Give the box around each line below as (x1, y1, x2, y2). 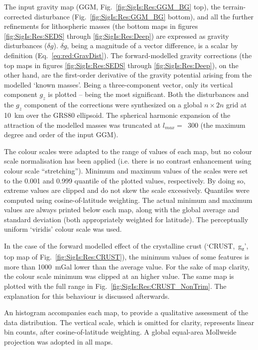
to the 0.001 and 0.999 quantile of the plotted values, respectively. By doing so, (4, 175, 246, 185)
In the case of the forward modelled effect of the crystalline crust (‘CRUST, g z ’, (4, 241, 249, 252)
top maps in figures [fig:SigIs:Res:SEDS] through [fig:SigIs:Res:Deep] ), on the (4, 60, 239, 70)
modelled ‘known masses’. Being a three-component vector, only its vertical (4, 79, 233, 89)
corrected (4, 11, 32, 21)
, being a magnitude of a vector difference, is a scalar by (67, 40, 238, 51)
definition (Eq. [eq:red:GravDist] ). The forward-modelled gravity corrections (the (4, 50, 252, 60)
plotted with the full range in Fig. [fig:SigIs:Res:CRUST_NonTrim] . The (4, 280, 227, 291)
